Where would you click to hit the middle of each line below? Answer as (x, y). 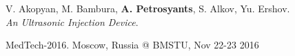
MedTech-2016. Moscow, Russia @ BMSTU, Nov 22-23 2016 (132, 45)
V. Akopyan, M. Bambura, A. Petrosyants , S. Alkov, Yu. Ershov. (148, 8)
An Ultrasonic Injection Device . (72, 22)
